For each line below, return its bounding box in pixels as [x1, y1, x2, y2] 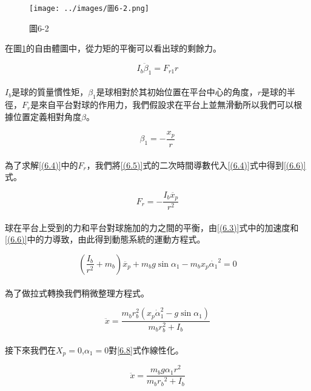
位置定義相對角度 [13, 110, 81, 122]
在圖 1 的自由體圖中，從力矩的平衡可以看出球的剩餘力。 [5, 42, 221, 55]
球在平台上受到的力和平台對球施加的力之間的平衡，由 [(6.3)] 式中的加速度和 [5, 221, 299, 233]
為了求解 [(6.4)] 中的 [5, 158, 78, 171]
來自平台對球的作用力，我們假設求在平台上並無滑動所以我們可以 [39, 98, 294, 111]
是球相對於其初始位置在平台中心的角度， [96, 85, 258, 98]
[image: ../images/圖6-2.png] [29, 4, 150, 13]
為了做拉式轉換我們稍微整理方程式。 [5, 286, 149, 299]
